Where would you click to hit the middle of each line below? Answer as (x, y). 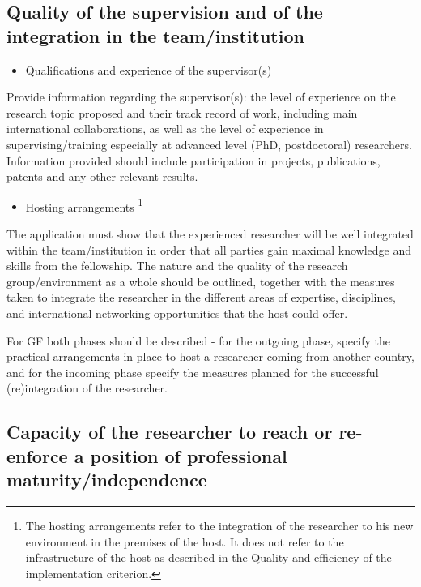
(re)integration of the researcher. (87, 388)
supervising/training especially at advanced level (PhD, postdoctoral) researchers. (209, 144)
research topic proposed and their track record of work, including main (182, 112)
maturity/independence (107, 480)
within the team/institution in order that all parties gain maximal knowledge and (209, 249)
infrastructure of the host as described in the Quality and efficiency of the (208, 557)
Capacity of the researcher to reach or (170, 432)
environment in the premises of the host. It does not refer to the (185, 541)
